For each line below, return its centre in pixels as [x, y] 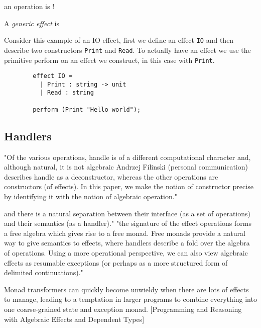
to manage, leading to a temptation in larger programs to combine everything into [130, 299]
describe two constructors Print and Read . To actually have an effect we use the [127, 50]
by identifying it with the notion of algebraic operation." [91, 196]
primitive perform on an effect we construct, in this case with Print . [109, 60]
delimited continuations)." [44, 272]
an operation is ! [29, 6]
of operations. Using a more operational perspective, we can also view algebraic [126, 252]
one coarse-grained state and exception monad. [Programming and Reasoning [123, 309]
